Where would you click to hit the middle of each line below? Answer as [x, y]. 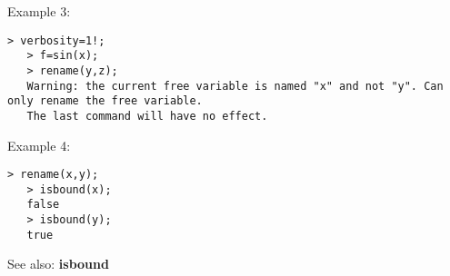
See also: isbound [58, 264]
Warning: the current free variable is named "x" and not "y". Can [235, 86]
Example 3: [39, 11]
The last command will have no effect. [147, 116]
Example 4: [39, 145]
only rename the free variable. [105, 101]
